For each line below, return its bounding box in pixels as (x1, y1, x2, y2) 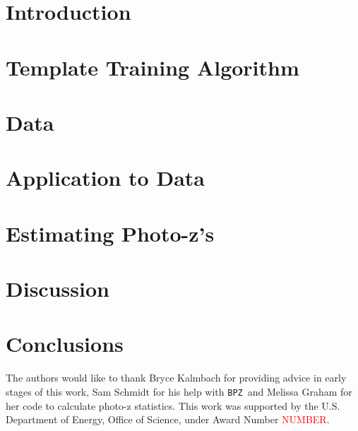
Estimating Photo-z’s (6, 218, 215, 247)
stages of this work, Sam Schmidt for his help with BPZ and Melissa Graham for (6, 384, 352, 398)
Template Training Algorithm (6, 52, 299, 81)
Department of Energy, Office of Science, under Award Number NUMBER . (6, 412, 330, 427)
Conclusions (6, 329, 124, 358)
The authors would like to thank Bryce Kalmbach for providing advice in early (6, 370, 347, 385)
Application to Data (6, 163, 205, 192)
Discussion (6, 274, 109, 303)
